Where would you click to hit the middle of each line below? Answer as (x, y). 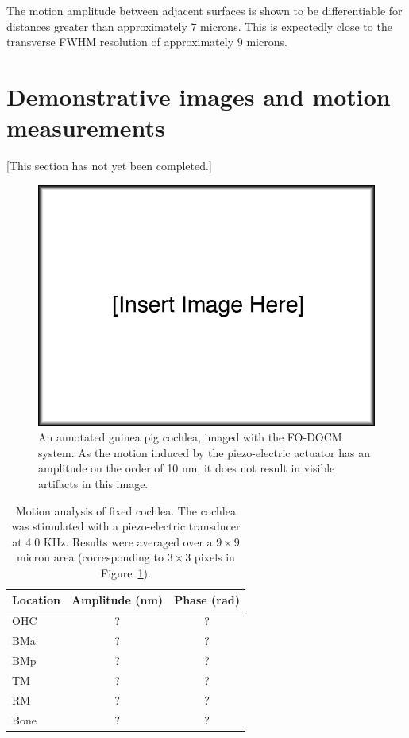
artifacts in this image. (93, 483)
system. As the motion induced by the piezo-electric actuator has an (204, 452)
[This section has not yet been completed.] (109, 166)
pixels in (214, 557)
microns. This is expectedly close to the (296, 26)
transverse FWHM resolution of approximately (120, 42)
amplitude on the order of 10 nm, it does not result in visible (187, 468)
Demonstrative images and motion (199, 96)
